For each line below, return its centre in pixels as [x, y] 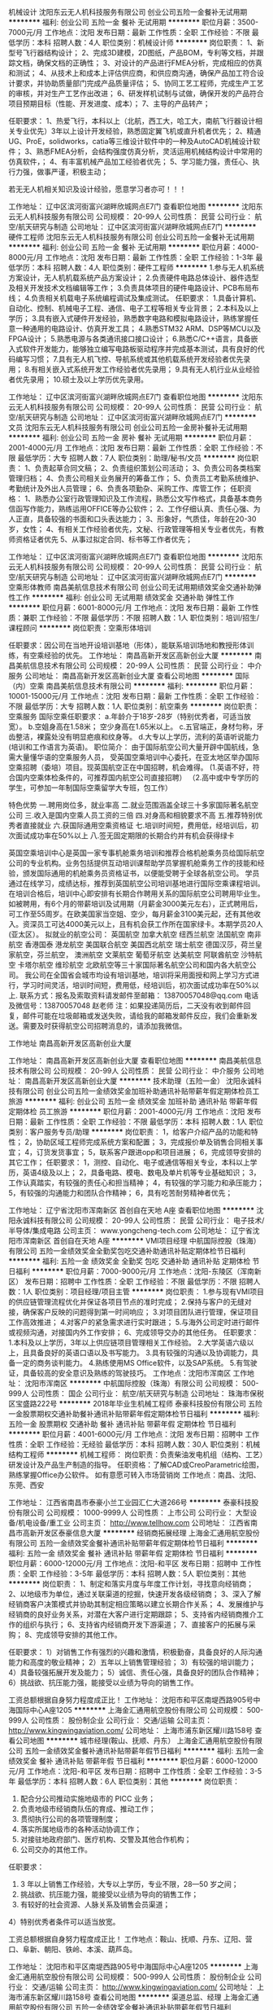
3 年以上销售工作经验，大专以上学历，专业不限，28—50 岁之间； [129, 1884]
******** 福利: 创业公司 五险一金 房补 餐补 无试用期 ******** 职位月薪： [131, 437]
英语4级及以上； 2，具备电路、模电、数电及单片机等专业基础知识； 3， [142, 1172]
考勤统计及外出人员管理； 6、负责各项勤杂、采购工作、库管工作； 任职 [127, 488]
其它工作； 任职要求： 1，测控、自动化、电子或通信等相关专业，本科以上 [129, 1162]
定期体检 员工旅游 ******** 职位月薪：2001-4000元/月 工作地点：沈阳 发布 [135, 1111]
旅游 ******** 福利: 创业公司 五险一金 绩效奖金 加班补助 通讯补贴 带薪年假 [133, 1101]
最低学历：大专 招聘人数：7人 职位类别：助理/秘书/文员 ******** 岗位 [134, 458]
